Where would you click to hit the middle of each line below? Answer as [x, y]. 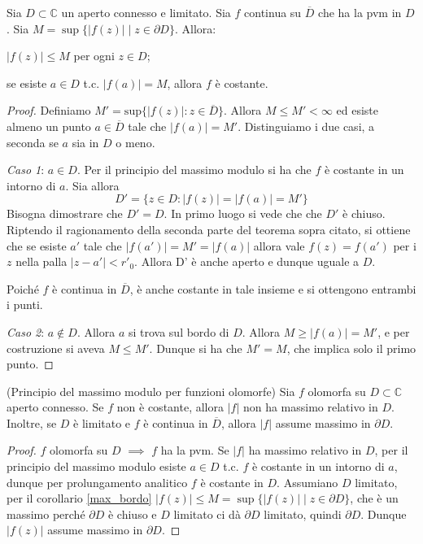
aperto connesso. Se [55, 407]
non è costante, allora [170, 407]
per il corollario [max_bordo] [79, 498]
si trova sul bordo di [179, 331]
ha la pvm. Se [195, 450]
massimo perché [46, 514]
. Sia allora [92, 185]
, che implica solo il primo [351, 348]
